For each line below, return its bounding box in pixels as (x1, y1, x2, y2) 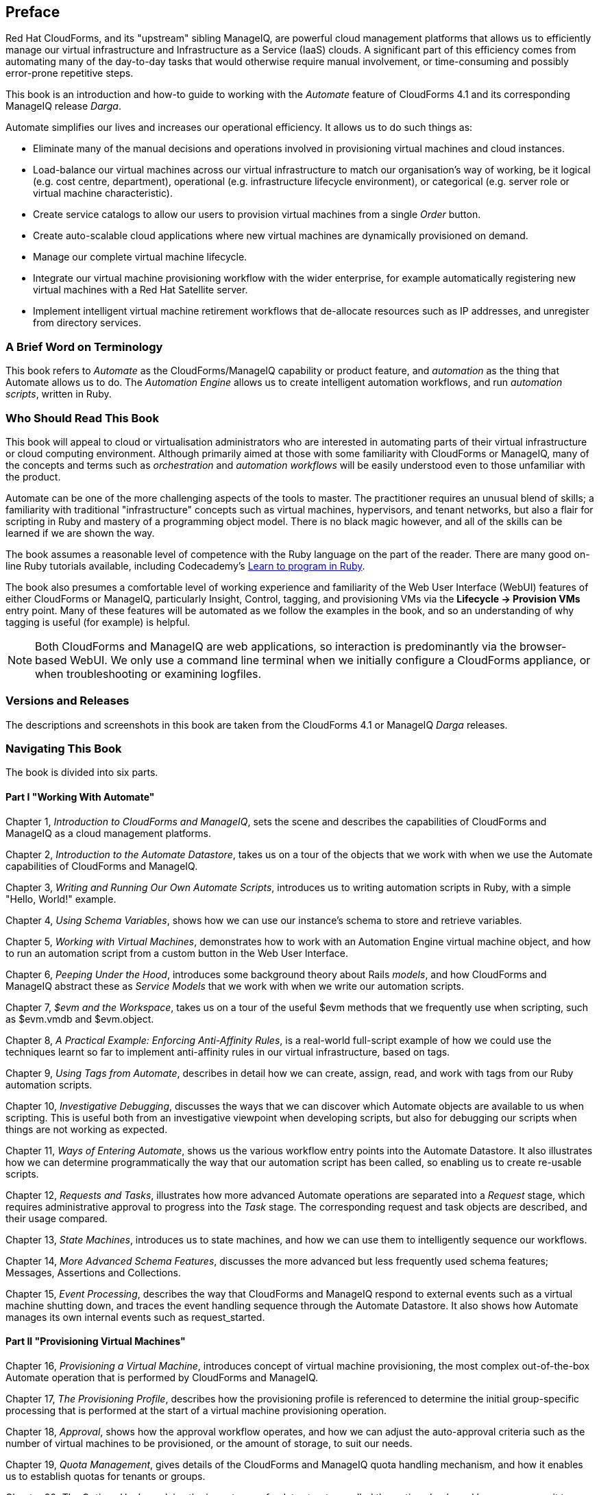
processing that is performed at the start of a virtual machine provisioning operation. (5, 1404, 387, 1416)
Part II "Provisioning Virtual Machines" (5, 1335, 186, 1348)
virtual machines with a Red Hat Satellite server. (33, 284, 248, 296)
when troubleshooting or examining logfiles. (35, 666, 262, 681)
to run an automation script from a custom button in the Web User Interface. (5, 947, 348, 959)
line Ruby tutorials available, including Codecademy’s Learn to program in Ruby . (5, 559, 365, 572)
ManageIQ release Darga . (5, 100, 121, 112)
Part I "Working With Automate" (5, 791, 155, 803)
